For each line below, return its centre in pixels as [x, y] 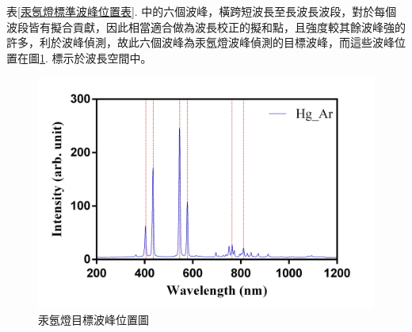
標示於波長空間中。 [102, 57]
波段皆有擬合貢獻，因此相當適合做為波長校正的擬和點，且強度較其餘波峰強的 [206, 26]
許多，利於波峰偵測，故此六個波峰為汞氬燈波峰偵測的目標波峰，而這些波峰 [200, 42]
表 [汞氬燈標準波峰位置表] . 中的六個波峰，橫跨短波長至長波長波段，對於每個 [202, 11]
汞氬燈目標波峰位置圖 [93, 320]
